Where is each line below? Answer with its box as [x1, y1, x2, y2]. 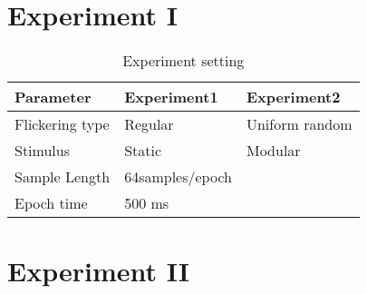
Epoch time [14, 192, 88, 214]
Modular [246, 140, 301, 162]
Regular [124, 113, 174, 135]
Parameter [14, 86, 92, 108]
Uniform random [246, 113, 353, 135]
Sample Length [14, 166, 111, 188]
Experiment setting [122, 50, 245, 72]
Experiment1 [124, 86, 218, 108]
